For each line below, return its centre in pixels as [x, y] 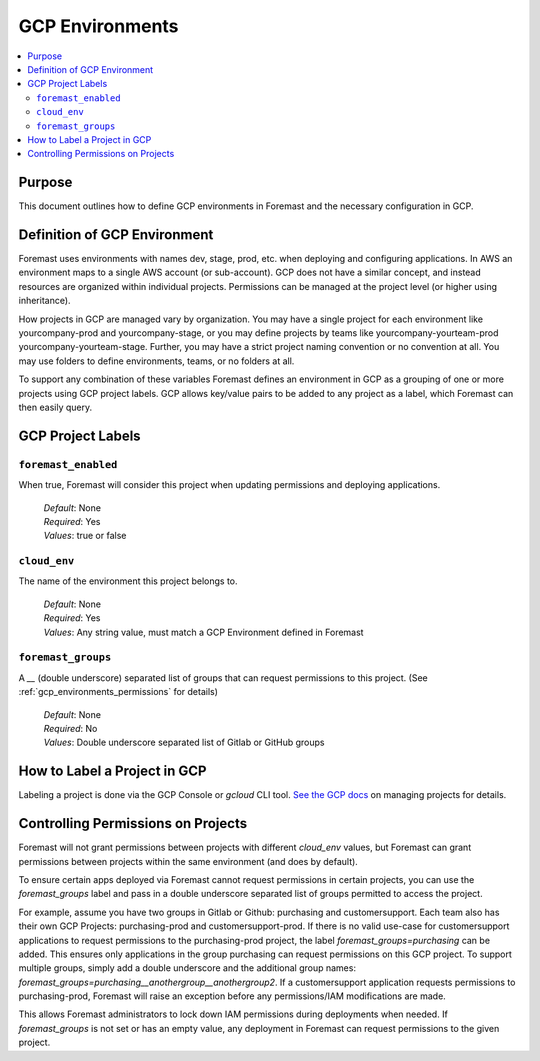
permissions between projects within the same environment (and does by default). [188, 861]
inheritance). [44, 301]
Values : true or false [85, 536]
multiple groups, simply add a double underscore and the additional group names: [187, 968]
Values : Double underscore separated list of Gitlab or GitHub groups [184, 742]
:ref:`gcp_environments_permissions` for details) [118, 692]
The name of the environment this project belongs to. [128, 581]
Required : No [70, 728]
